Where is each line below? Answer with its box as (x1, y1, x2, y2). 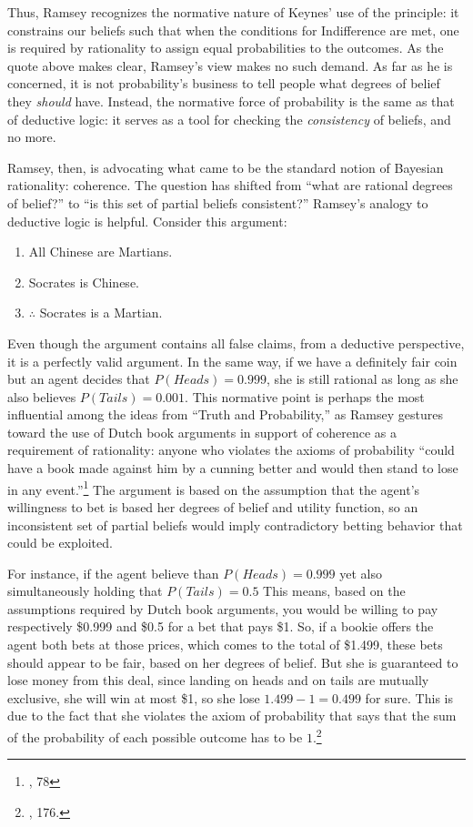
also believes (7, 387, 76, 406)
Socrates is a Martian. (39, 303, 163, 322)
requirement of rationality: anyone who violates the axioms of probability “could (7, 440, 455, 459)
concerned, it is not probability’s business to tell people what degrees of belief (7, 74, 440, 93)
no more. (7, 127, 56, 146)
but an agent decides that (7, 369, 150, 388)
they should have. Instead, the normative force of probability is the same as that (7, 91, 455, 110)
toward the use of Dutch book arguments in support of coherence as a (7, 422, 398, 441)
